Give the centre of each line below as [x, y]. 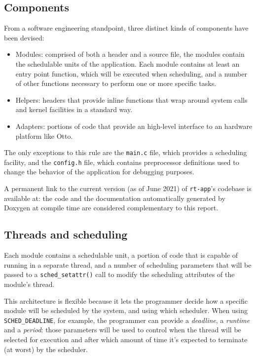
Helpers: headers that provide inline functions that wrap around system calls [131, 99]
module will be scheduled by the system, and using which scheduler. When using [126, 310]
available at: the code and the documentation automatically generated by [115, 198]
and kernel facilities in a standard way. [74, 109]
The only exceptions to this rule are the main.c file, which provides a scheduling [126, 152]
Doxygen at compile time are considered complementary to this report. [111, 208]
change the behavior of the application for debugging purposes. [99, 172]
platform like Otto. [44, 136]
